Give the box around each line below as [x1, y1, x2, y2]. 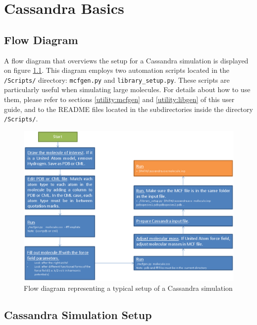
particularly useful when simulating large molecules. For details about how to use [4, 84, 251, 95]
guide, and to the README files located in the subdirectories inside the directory [4, 104, 253, 114]
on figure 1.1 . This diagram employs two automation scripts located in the [4, 65, 230, 75]
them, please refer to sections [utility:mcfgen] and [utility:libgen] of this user [4, 94, 235, 105]
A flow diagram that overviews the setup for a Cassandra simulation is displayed [4, 55, 249, 65]
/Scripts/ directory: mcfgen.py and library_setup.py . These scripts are [4, 74, 230, 85]
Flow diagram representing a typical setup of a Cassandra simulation [24, 282, 233, 293]
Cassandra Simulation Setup [4, 307, 152, 322]
